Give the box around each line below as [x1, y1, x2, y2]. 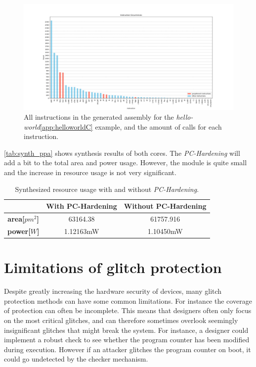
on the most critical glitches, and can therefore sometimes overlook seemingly [4, 315, 238, 325]
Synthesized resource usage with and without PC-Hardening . [15, 183, 199, 194]
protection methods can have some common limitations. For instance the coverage [4, 295, 252, 306]
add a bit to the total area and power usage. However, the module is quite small [4, 157, 247, 168]
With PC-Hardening [46, 201, 117, 211]
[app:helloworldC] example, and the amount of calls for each [40, 121, 222, 132]
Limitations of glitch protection [4, 257, 222, 277]
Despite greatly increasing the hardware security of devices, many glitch [4, 286, 222, 296]
